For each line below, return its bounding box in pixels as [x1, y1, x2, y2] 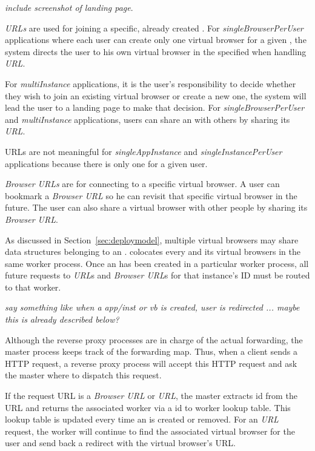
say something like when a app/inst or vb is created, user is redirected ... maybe [5, 301, 300, 314]
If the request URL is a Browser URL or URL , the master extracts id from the [5, 389, 297, 402]
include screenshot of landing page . [5, 1, 133, 13]
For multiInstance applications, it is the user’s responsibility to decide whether [5, 77, 296, 90]
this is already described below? [5, 313, 119, 326]
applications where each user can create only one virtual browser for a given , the [5, 33, 307, 46]
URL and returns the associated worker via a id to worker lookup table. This [5, 401, 291, 413]
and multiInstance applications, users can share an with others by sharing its [5, 113, 290, 125]
